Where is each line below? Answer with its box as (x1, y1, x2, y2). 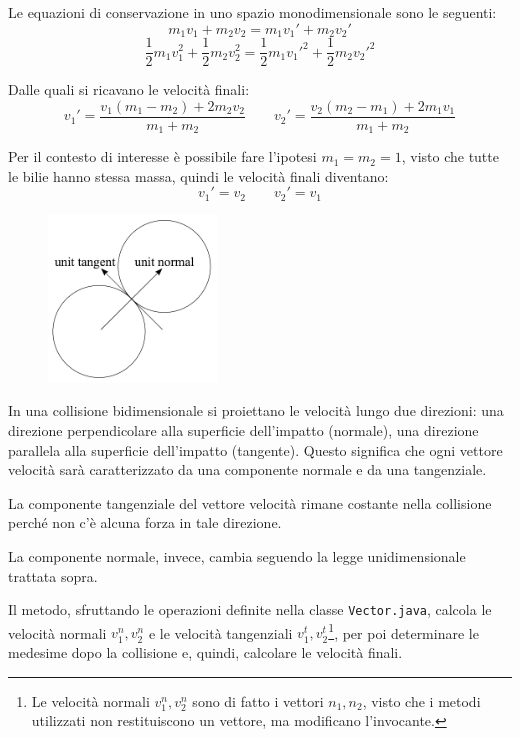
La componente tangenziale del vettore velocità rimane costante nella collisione (8, 492, 492, 513)
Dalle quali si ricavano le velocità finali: (8, 79, 250, 100)
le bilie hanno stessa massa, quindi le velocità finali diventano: (8, 165, 389, 186)
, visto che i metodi (362, 690, 481, 711)
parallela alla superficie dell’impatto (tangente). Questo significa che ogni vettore (8, 439, 503, 460)
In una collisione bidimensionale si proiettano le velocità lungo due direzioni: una (8, 400, 504, 421)
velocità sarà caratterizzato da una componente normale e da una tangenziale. (8, 459, 487, 480)
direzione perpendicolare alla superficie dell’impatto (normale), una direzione (8, 419, 479, 440)
